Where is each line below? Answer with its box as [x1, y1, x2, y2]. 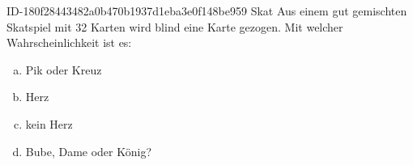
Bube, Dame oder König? [25, 142, 152, 159]
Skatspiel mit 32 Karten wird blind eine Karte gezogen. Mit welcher [6, 18, 343, 35]
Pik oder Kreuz [25, 61, 102, 78]
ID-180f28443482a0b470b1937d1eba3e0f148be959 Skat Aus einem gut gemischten [6, 2, 407, 19]
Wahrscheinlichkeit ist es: [6, 34, 132, 51]
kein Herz [25, 115, 73, 132]
